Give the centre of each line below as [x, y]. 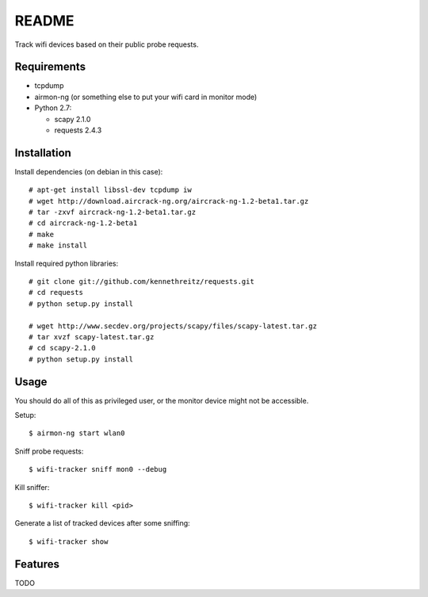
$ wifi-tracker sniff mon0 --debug [98, 469]
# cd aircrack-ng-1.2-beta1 [83, 223]
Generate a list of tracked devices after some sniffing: [102, 523]
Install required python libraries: [67, 263]
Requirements [50, 67]
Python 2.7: [53, 108]
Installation [43, 153]
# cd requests [56, 293]
